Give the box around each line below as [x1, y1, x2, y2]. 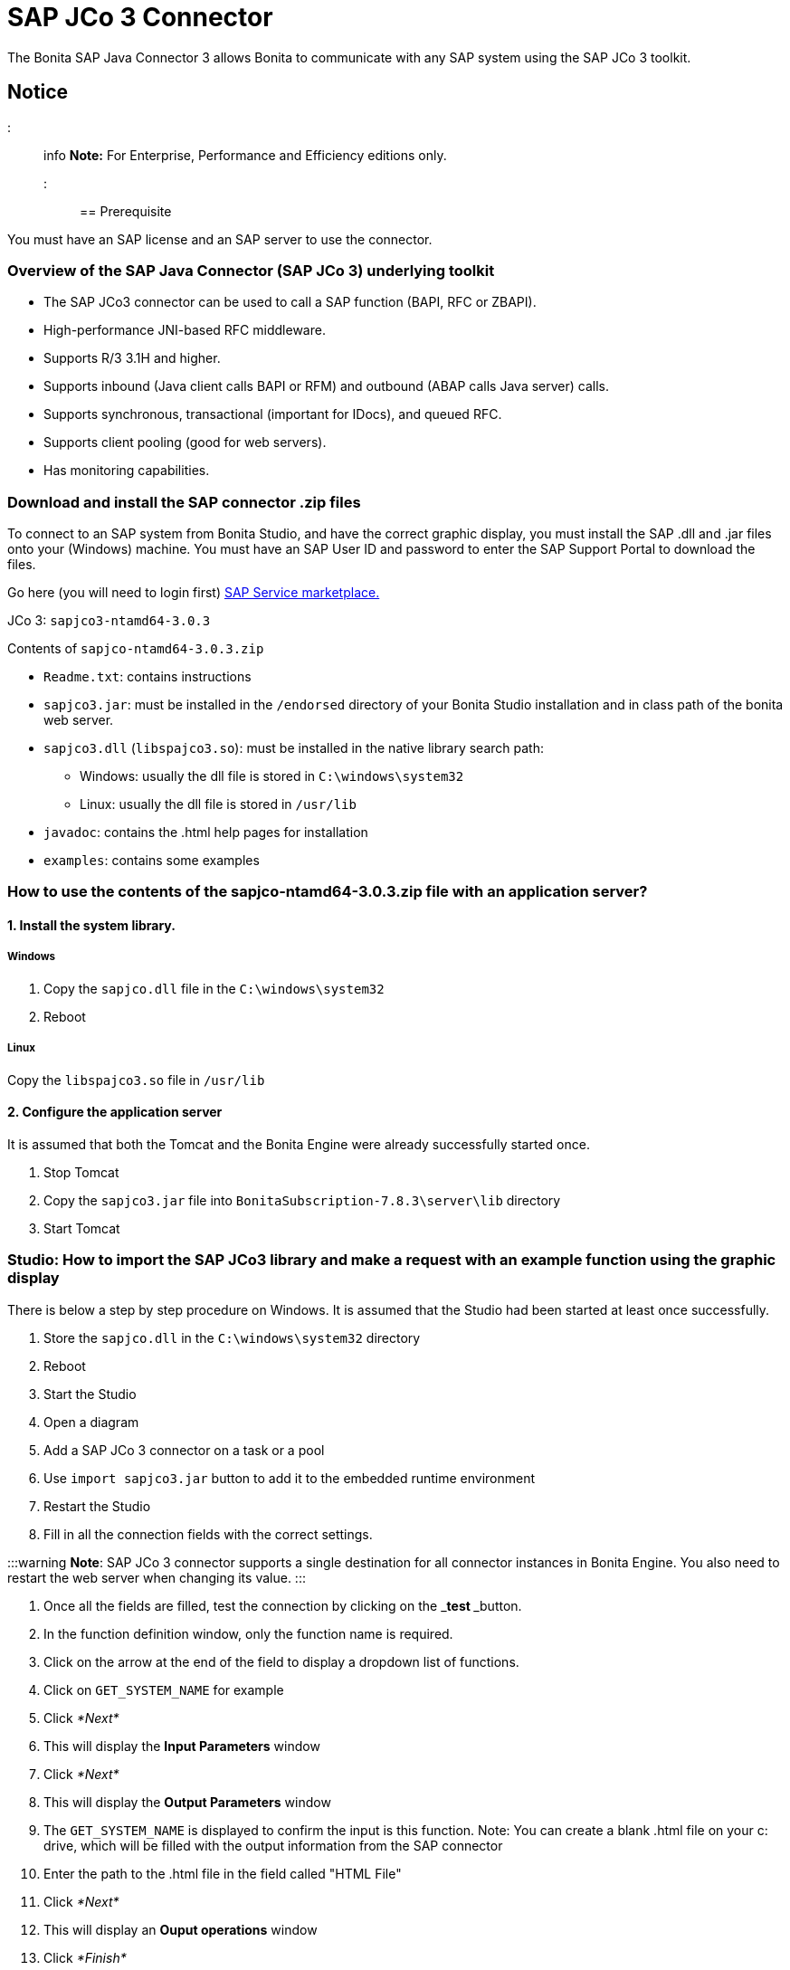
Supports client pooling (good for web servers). [43, 434, 327, 451]
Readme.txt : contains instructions [43, 669, 252, 685]
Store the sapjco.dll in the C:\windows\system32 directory [43, 1329, 421, 1346]
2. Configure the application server [7, 1104, 223, 1120]
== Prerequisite [80, 203, 172, 219]
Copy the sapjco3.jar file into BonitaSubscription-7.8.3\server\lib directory [43, 1192, 561, 1208]
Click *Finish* [43, 1949, 127, 1965]
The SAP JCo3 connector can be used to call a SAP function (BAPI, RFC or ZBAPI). [43, 294, 537, 310]
